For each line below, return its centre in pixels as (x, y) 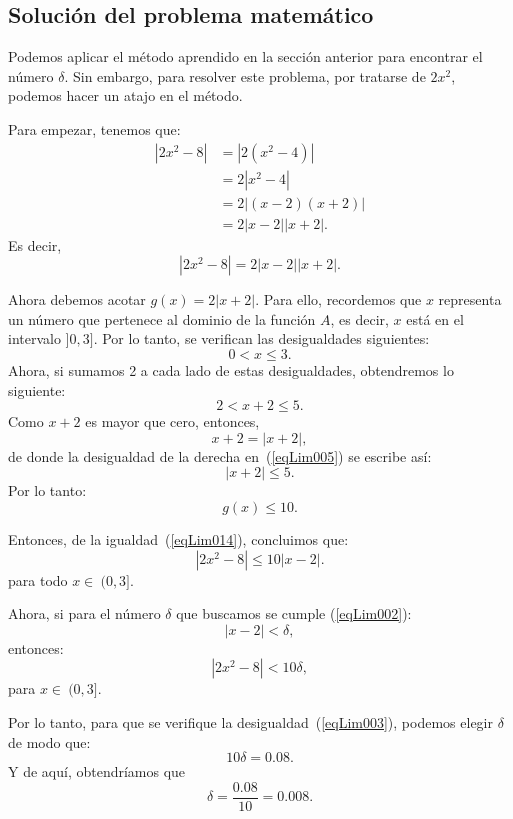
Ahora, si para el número (84, 613)
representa (470, 299)
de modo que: (49, 741)
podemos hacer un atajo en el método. (125, 95)
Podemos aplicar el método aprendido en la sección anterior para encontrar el (245, 56)
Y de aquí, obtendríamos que (97, 771)
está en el (435, 318)
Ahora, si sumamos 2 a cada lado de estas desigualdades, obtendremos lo (231, 370)
